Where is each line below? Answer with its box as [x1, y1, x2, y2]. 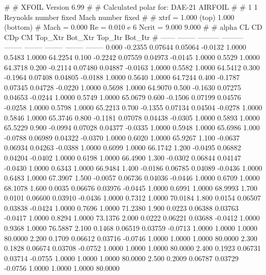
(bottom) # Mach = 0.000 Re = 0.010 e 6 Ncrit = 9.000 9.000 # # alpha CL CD [4, 22, 262, 32]
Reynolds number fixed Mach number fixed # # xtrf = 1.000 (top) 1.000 [4, 11, 235, 22]
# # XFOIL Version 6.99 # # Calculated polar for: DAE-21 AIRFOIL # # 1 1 [4, 2, 258, 12]
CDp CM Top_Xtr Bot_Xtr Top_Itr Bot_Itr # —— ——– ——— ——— [4, 31, 243, 42]
